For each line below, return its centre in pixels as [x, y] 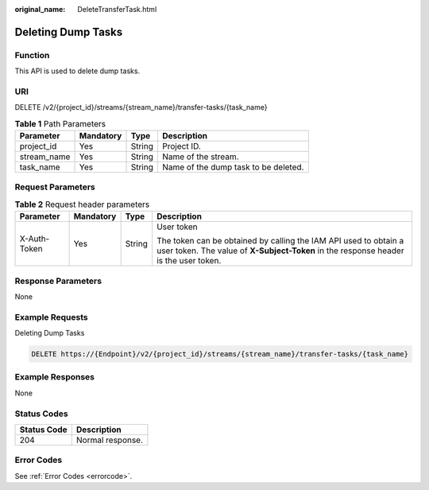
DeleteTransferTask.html [117, 9]
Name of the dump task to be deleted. [233, 167]
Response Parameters [58, 281]
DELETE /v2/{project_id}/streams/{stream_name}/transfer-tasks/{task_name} [141, 107]
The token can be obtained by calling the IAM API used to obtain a [280, 241]
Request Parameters [55, 187]
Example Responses [55, 377]
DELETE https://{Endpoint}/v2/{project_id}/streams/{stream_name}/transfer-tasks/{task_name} [220, 354]
